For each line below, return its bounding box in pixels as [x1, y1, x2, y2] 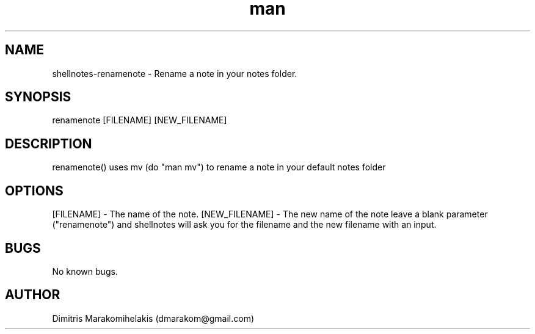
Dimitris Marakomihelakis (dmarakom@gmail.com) [52, 313, 255, 324]
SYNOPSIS [5, 89, 71, 105]
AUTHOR [5, 287, 60, 303]
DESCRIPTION [5, 136, 92, 151]
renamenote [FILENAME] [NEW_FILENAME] [52, 115, 227, 126]
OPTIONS [5, 183, 64, 198]
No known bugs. [52, 266, 118, 277]
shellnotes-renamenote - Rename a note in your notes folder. [52, 68, 297, 79]
